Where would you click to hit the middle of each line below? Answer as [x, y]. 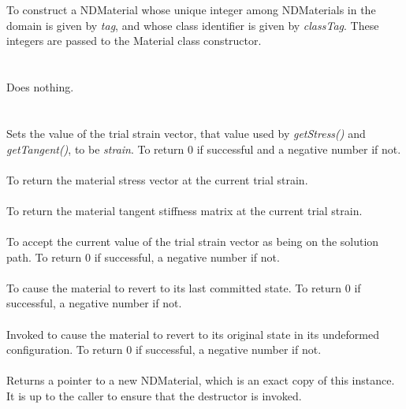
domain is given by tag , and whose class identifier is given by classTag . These [193, 25]
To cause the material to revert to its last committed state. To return [174, 287]
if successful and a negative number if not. [299, 149]
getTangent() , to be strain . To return [95, 149]
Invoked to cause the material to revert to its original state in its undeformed [193, 334]
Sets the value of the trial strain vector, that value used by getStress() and [186, 133]
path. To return [44, 257]
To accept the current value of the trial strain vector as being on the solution [193, 242]
